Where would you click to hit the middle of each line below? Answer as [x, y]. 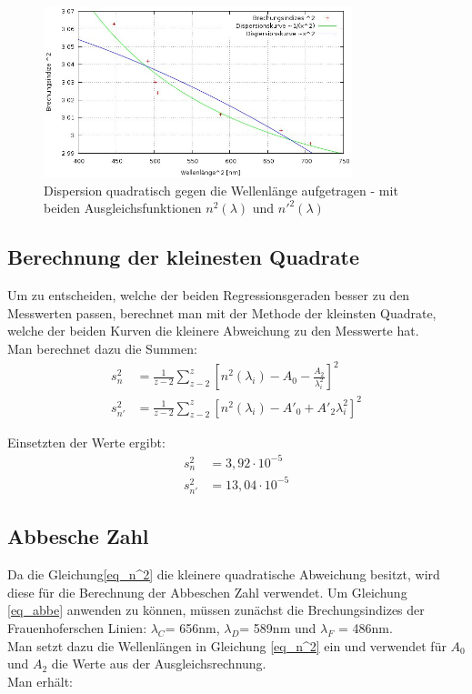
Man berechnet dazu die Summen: [102, 349]
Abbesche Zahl [78, 536]
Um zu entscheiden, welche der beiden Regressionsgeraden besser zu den [209, 295]
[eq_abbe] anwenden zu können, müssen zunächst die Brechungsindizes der [216, 610]
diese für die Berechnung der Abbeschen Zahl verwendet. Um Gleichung [207, 592]
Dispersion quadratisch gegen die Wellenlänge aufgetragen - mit [221, 190]
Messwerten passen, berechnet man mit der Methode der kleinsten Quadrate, [222, 312]
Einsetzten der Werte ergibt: [86, 442]
